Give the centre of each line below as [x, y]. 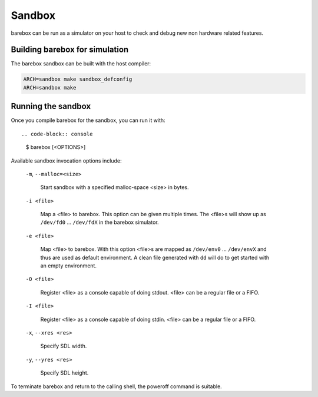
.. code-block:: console [57, 134]
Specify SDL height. [64, 373]
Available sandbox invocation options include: [66, 161]
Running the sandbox [51, 106]
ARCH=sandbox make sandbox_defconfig [78, 79]
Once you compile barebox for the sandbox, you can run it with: [88, 120]
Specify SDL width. [64, 346]
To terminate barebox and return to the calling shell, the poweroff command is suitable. [116, 386]
